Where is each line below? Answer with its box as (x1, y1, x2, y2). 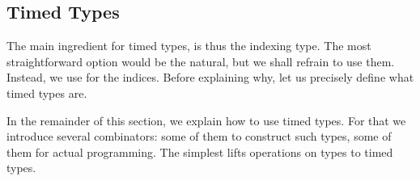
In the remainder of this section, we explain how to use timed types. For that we (6, 112, 406, 128)
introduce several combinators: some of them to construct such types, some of (6, 128, 392, 145)
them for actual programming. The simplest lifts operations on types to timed (6, 143, 393, 160)
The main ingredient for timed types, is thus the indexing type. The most (6, 37, 371, 54)
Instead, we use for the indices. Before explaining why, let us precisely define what (6, 69, 414, 86)
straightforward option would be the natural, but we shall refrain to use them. (6, 53, 395, 69)
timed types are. (6, 84, 87, 101)
